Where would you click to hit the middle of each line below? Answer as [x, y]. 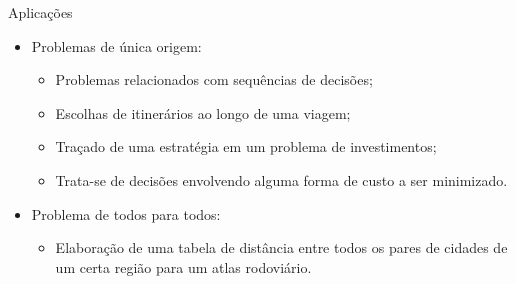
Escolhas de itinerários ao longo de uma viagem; [203, 112]
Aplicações [40, 12]
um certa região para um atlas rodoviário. [183, 266]
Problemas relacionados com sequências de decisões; [214, 79]
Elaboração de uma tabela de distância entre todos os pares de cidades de [281, 247]
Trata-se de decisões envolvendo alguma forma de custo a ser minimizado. [281, 179]
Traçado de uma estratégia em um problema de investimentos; [246, 146]
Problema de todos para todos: [126, 213]
